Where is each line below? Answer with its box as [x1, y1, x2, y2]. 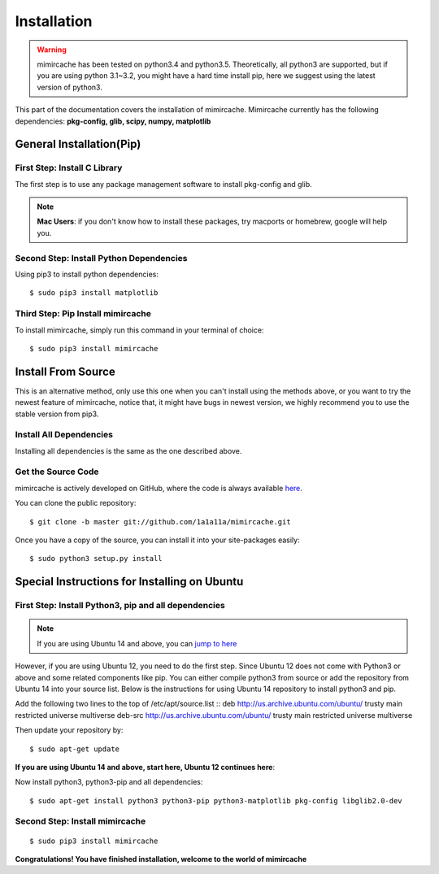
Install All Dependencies [15, 429, 114, 441]
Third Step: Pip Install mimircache [15, 308, 152, 320]
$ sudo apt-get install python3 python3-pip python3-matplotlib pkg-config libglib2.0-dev [29, 796, 402, 805]
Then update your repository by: [15, 725, 124, 735]
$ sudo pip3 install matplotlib [29, 289, 159, 298]
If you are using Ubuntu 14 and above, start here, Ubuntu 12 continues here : [15, 762, 276, 772]
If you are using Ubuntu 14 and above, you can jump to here [37, 638, 237, 648]
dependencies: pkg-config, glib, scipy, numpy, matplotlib [15, 116, 211, 126]
